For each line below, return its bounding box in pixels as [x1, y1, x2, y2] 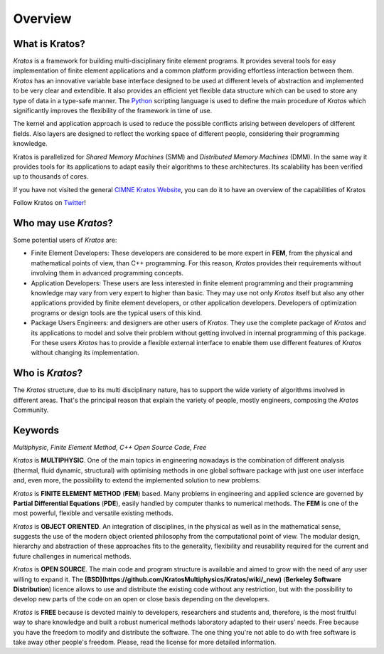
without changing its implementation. [31, 349, 139, 357]
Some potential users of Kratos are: [13, 236, 117, 245]
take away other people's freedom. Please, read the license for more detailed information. [13, 638, 277, 646]
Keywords [13, 424, 60, 436]
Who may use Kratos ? [13, 217, 113, 229]
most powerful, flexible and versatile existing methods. [13, 509, 174, 517]
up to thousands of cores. [13, 172, 89, 181]
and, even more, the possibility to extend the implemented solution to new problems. [13, 476, 261, 485]
